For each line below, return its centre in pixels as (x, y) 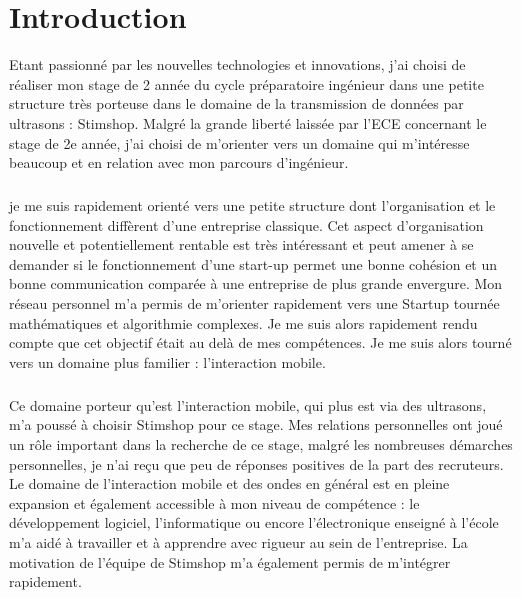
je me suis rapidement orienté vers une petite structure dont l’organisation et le (252, 205)
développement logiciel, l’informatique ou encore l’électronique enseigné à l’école (254, 522)
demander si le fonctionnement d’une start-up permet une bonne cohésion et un (253, 263)
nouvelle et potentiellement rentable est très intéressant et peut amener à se (241, 244)
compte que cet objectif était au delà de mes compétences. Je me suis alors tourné (260, 342)
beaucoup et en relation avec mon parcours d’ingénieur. (179, 162)
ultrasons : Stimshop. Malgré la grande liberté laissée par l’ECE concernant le (248, 122)
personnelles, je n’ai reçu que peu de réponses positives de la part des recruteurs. (256, 463)
